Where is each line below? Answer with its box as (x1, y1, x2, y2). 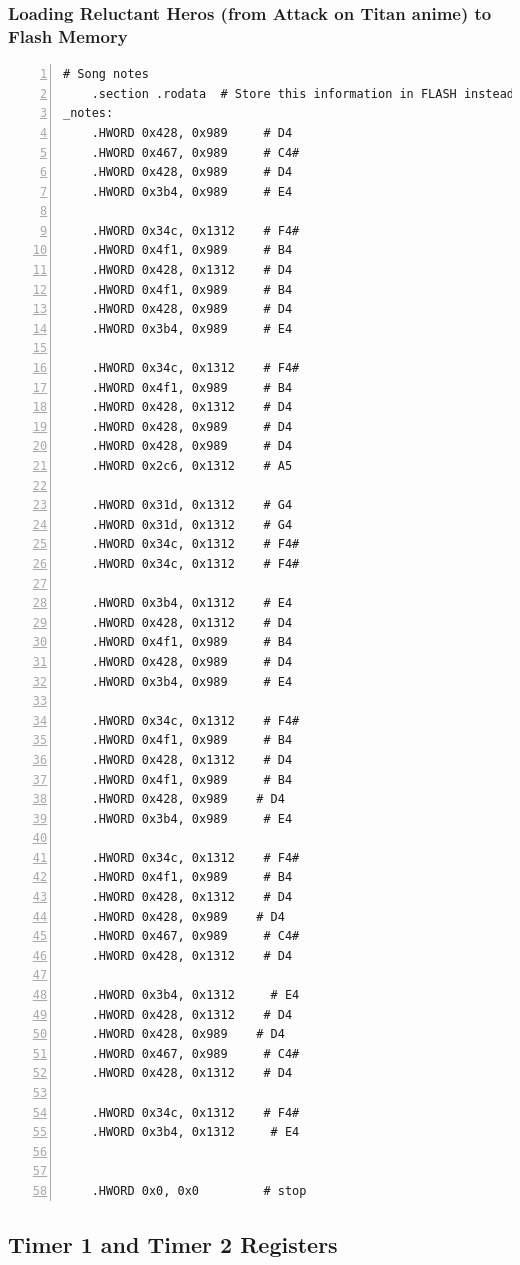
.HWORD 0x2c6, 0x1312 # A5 (91, 459, 293, 474)
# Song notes (63, 67, 149, 82)
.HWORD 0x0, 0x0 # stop (91, 1183, 307, 1198)
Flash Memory (8, 23, 128, 48)
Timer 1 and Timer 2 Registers (8, 1228, 338, 1259)
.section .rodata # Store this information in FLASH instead (91, 86, 515, 101)
